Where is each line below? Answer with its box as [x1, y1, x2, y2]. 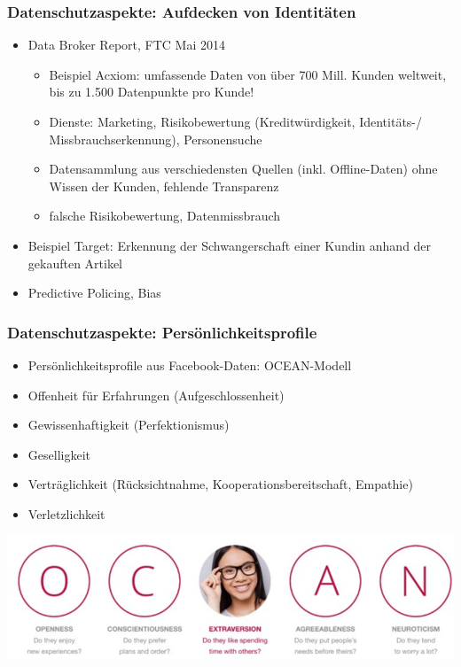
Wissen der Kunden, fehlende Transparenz [49, 176, 279, 195]
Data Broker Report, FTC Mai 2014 [27, 35, 225, 54]
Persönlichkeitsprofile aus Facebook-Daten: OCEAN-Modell [27, 355, 352, 374]
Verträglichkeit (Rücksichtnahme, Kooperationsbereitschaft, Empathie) [27, 475, 413, 493]
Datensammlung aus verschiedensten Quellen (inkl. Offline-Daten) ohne [49, 159, 438, 178]
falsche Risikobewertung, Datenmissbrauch [49, 206, 281, 225]
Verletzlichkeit [27, 504, 105, 523]
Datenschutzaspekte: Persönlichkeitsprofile [7, 321, 317, 343]
